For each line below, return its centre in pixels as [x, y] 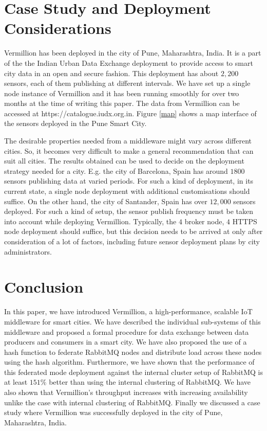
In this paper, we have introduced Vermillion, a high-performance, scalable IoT [128, 311]
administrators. [28, 251]
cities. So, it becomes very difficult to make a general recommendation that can [129, 150]
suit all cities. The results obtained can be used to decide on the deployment [124, 161]
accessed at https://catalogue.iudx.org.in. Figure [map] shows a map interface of [130, 113]
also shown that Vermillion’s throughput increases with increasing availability [126, 392]
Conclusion [44, 287]
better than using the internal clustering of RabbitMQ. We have [150, 382]
